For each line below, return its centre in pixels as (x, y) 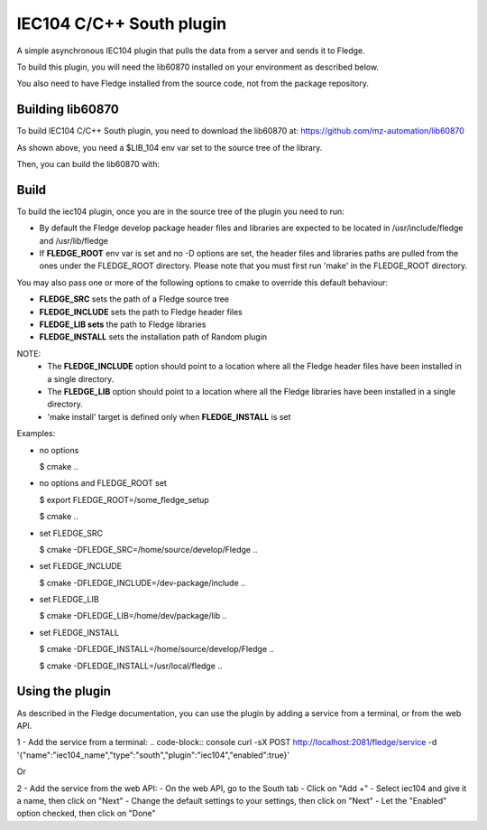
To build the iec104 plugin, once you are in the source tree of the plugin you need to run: (180, 211)
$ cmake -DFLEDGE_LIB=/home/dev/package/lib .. (133, 616)
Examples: (36, 434)
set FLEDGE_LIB (69, 600)
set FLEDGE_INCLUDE (80, 566)
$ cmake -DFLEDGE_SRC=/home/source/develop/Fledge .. (148, 549)
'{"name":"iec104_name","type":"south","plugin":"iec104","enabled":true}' (153, 755)
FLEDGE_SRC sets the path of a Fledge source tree (134, 299)
